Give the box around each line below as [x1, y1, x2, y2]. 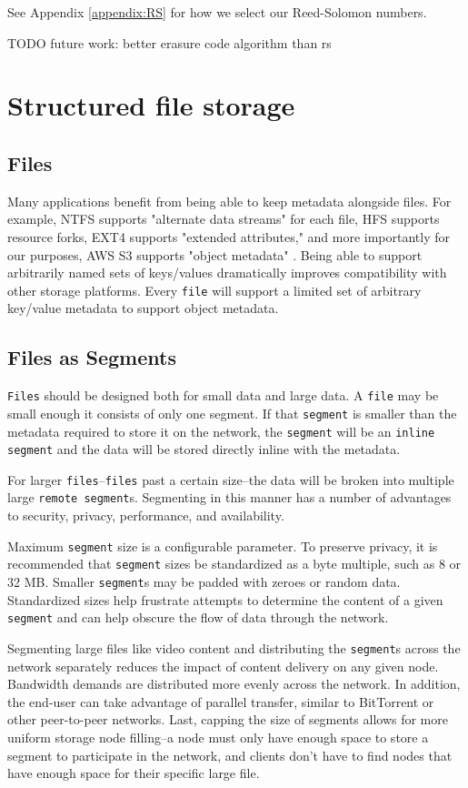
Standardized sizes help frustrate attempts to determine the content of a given [7, 590, 443, 609]
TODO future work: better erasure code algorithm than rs [7, 33, 332, 52]
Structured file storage [7, 86, 295, 124]
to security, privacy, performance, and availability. [7, 506, 284, 525]
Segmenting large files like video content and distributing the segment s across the [7, 638, 461, 657]
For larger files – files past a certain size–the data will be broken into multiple [7, 470, 454, 489]
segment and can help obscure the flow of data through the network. [7, 608, 389, 627]
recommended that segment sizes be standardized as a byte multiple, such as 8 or [7, 554, 462, 573]
